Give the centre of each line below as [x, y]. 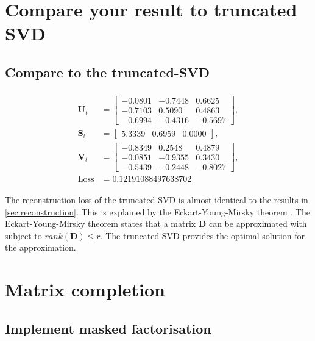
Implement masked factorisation [108, 328]
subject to [23, 235]
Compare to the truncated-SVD [108, 72]
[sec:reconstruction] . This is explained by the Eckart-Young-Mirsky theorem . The [157, 211]
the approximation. [41, 247]
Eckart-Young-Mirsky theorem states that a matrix [101, 224]
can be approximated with [258, 224]
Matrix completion [85, 289]
